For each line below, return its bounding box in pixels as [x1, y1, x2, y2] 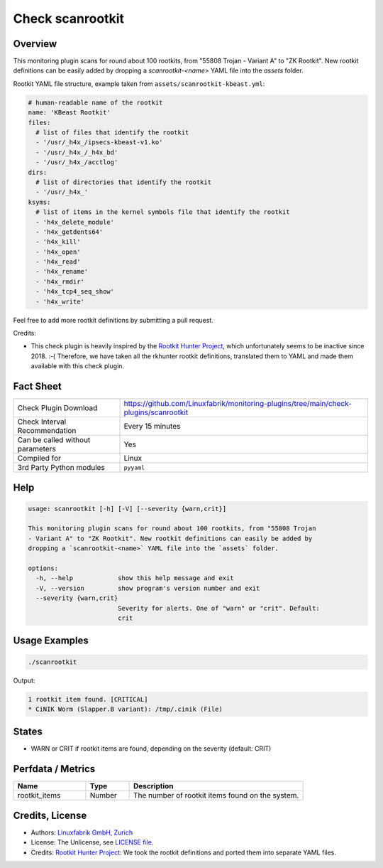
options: [28, 564, 59, 572]
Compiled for [17, 454, 62, 464]
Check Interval [17, 417, 67, 427]
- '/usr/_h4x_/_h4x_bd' [35, 148, 118, 156]
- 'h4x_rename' [35, 267, 89, 276]
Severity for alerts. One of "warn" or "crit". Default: [117, 604, 321, 612]
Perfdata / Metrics [13, 763, 96, 775]
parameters [17, 444, 56, 454]
